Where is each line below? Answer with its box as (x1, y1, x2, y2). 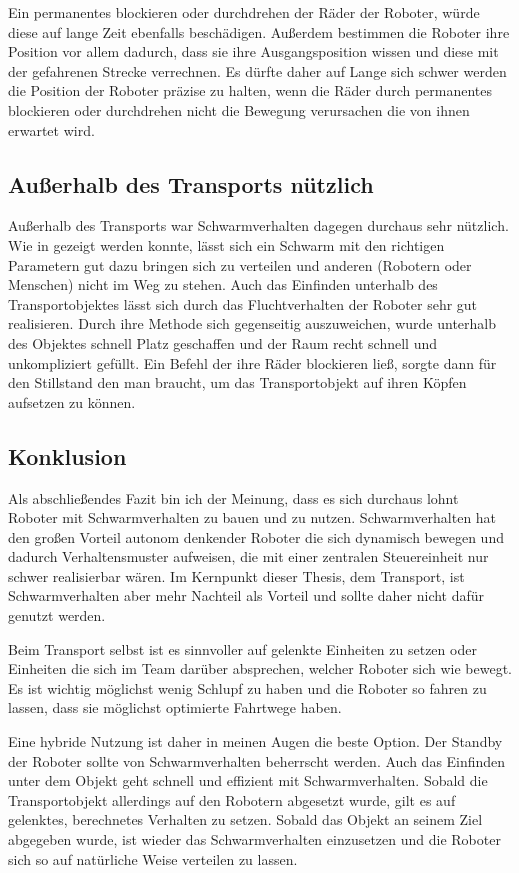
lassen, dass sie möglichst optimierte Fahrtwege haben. (8, 697, 342, 718)
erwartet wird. (8, 119, 95, 140)
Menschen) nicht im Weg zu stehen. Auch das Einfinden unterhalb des (8, 274, 438, 295)
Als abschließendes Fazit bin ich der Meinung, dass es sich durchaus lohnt (8, 487, 459, 508)
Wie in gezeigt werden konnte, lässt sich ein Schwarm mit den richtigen (8, 234, 445, 255)
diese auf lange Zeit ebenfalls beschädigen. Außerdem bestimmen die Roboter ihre (8, 21, 510, 42)
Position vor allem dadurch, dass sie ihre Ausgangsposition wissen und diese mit (8, 41, 499, 62)
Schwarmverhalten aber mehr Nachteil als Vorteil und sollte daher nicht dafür (8, 585, 485, 606)
